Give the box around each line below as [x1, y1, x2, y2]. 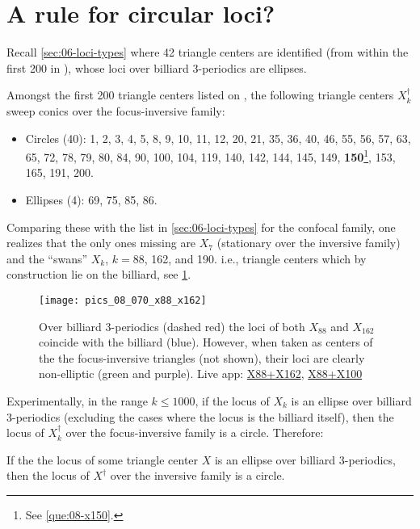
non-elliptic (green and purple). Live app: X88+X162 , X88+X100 [39, 365, 363, 382]
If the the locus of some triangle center [6, 451, 199, 468]
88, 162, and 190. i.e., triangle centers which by [132, 250, 367, 267]
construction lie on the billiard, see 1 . [6, 266, 191, 283]
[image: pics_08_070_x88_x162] [39, 294, 207, 306]
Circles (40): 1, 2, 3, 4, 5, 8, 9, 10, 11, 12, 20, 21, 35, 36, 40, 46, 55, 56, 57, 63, [25, 129, 411, 146]
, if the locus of [195, 392, 270, 409]
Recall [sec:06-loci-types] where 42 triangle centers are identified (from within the [6, 44, 409, 61]
